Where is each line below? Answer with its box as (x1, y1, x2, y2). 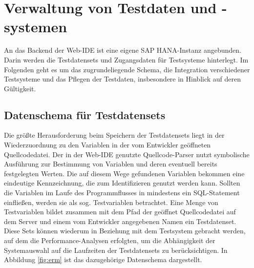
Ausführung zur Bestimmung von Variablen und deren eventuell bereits (4, 159, 217, 169)
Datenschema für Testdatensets (4, 107, 166, 122)
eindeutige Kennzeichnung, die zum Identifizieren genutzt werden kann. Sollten (4, 178, 240, 188)
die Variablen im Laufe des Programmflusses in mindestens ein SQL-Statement (4, 187, 240, 198)
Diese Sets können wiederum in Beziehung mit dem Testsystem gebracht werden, (4, 226, 246, 236)
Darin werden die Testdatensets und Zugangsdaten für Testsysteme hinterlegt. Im (4, 54, 249, 64)
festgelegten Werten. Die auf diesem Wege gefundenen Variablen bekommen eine (4, 168, 245, 178)
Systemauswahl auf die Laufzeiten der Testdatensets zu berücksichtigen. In (4, 245, 228, 255)
